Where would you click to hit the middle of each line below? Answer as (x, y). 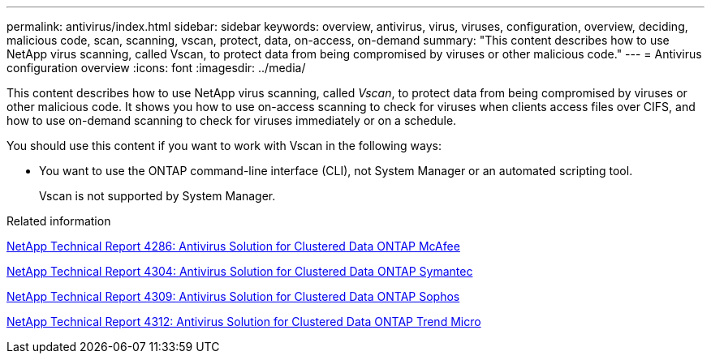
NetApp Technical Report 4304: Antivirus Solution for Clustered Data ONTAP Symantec (240, 271)
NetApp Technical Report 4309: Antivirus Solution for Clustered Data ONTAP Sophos (233, 296)
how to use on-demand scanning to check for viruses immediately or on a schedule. (232, 120)
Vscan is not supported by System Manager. (157, 196)
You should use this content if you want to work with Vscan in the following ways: (224, 146)
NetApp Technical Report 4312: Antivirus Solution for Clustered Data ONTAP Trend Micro (244, 321)
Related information (59, 221)
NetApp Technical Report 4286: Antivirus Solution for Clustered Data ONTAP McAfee (233, 246)
